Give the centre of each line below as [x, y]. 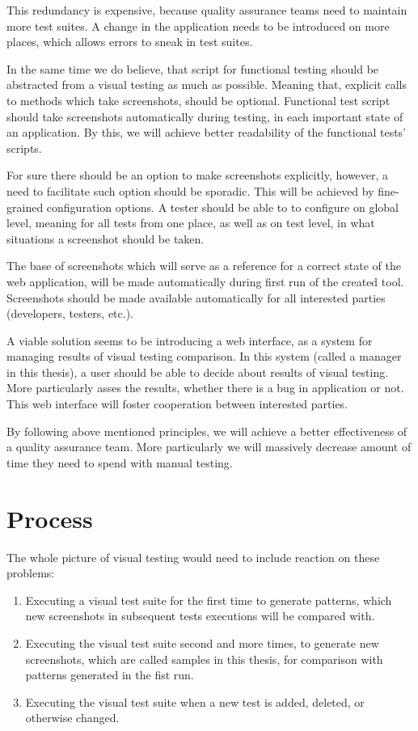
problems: [31, 573]
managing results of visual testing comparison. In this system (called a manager [204, 356]
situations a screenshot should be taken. [106, 238]
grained [25, 207]
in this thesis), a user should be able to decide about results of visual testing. [198, 372]
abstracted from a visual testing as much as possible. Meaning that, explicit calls [207, 85]
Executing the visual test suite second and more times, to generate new [202, 642]
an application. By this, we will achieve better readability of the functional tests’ [207, 132]
